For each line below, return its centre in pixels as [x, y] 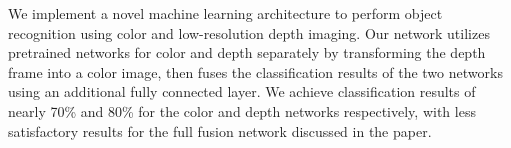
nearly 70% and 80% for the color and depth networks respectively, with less [242, 110]
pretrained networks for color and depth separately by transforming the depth [247, 52]
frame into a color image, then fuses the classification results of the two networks [255, 71]
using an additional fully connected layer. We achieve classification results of [242, 91]
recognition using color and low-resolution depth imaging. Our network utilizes [249, 32]
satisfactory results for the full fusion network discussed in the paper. [220, 130]
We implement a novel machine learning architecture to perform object [225, 13]
